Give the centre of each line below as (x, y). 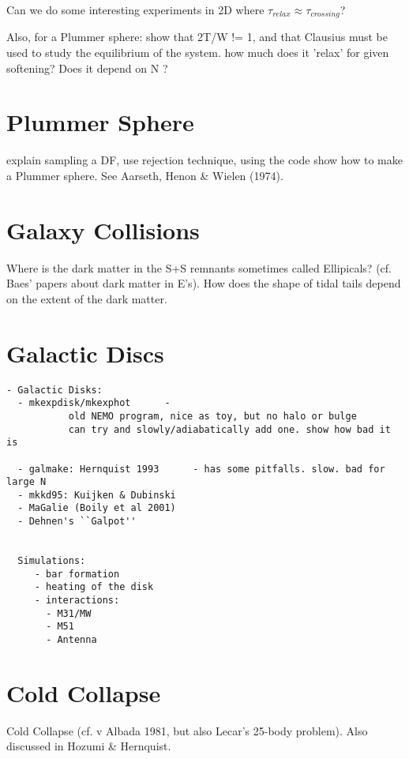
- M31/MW (69, 613)
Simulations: (52, 561)
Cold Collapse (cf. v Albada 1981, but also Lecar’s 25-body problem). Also (187, 730)
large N (26, 482)
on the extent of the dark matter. (87, 298)
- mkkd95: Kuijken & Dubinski (97, 495)
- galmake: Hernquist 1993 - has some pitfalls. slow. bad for (201, 469)
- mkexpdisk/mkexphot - (94, 403)
